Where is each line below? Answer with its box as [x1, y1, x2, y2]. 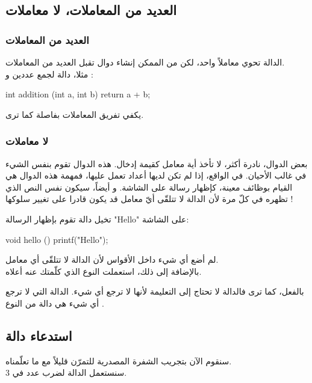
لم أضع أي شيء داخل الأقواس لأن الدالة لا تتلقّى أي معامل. [5, 253, 219, 266]
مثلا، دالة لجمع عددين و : [5, 67, 93, 80]
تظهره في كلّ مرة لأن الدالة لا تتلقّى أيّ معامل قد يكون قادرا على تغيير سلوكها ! [5, 192, 293, 205]
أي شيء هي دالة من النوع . [5, 296, 104, 309]
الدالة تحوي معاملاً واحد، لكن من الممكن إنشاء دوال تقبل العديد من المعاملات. [5, 56, 285, 68]
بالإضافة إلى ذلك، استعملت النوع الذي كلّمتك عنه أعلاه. [5, 265, 202, 277]
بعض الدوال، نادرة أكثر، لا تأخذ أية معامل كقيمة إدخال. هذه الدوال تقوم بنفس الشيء [5, 157, 308, 170]
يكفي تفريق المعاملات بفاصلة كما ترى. [5, 108, 144, 120]
